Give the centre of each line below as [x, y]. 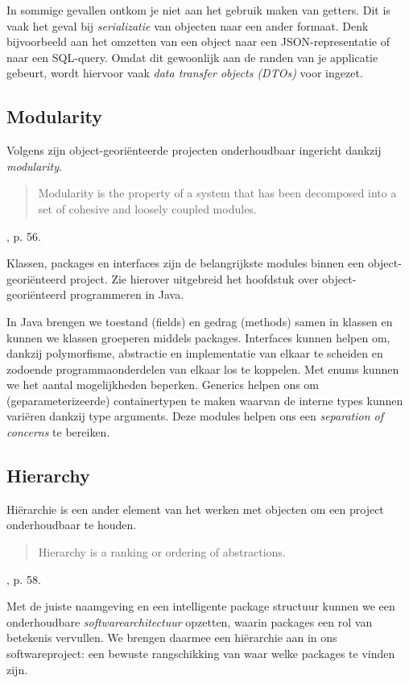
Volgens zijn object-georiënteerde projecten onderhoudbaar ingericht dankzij [194, 150]
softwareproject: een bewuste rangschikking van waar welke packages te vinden [201, 654]
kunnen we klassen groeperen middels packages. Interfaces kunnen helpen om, [198, 337]
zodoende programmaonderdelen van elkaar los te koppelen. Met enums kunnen [203, 368]
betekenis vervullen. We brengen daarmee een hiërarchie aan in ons [172, 637]
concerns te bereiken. [58, 432]
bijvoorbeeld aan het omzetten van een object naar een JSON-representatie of [198, 41]
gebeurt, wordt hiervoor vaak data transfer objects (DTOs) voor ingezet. [185, 73]
